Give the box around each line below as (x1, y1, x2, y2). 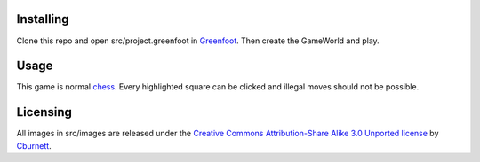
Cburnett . (16, 140, 52, 150)
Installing (16, 12, 70, 27)
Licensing (16, 104, 73, 120)
